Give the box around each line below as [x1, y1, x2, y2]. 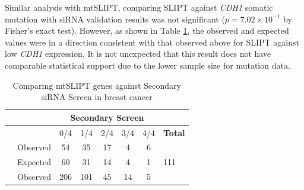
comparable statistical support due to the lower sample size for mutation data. [5, 59, 290, 71]
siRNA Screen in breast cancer [41, 91, 153, 103]
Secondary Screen [70, 111, 144, 123]
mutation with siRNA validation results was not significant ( [5, 12, 225, 25]
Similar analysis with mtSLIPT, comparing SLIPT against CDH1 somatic [5, 1, 273, 13]
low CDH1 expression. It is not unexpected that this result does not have [5, 47, 271, 60]
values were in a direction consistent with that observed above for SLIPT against [5, 36, 299, 48]
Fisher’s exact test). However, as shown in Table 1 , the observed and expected [5, 24, 289, 37]
